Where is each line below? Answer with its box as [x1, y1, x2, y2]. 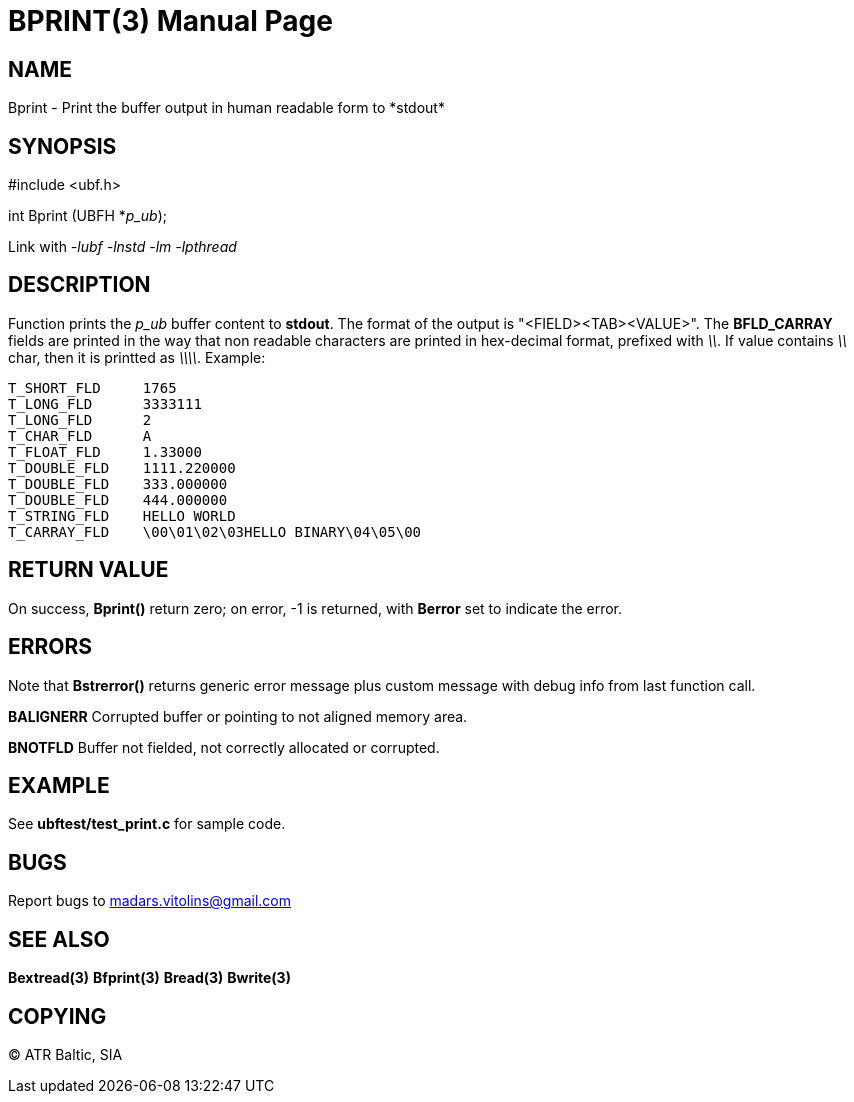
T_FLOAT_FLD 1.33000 [8, 443, 202, 460]
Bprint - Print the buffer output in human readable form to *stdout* [8, 99, 445, 117]
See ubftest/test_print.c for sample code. [8, 815, 286, 833]
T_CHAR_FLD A [8, 427, 152, 444]
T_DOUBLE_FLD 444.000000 [8, 491, 228, 508]
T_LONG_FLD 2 [8, 411, 152, 428]
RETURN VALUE [8, 557, 169, 583]
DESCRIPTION [8, 272, 151, 298]
